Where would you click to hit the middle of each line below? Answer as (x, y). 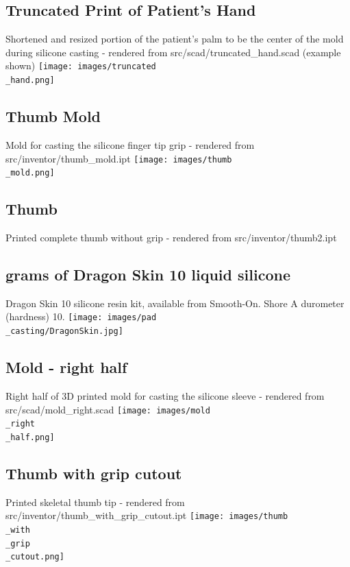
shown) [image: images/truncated (81, 65)
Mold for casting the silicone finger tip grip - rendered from (130, 144)
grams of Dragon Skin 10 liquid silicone (148, 274)
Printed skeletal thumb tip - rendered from (95, 502)
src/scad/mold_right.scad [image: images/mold (108, 409)
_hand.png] (30, 81)
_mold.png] (30, 173)
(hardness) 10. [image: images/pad (81, 316)
